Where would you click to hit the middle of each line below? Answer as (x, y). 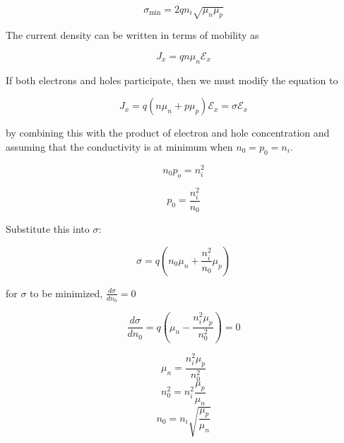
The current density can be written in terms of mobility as (132, 35)
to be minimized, (66, 293)
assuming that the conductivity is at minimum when (119, 146)
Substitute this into (48, 229)
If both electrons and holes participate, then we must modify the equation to (172, 80)
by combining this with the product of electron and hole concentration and (168, 133)
